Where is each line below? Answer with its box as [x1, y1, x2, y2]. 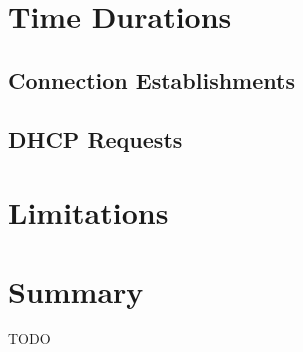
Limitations [8, 192, 169, 233]
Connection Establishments [8, 64, 295, 95]
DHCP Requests [8, 123, 183, 154]
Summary [8, 270, 144, 311]
